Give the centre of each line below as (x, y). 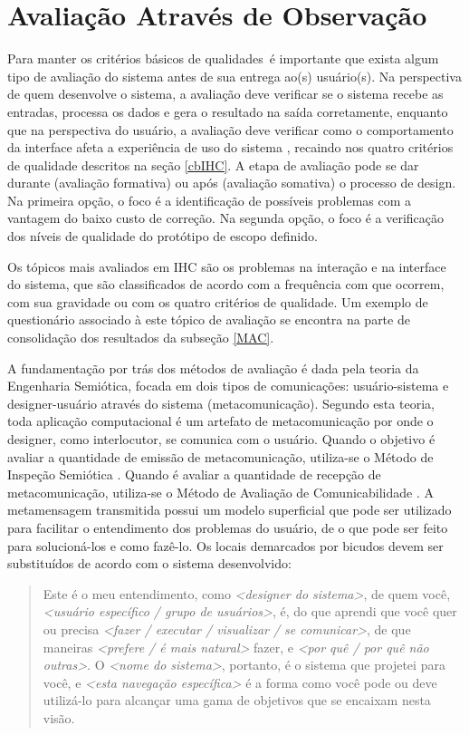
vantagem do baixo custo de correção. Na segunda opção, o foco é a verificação (226, 218)
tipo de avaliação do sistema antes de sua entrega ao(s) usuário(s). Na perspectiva (234, 76)
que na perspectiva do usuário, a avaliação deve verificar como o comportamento (230, 129)
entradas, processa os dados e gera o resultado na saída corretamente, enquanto (228, 111)
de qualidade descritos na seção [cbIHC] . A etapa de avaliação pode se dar (213, 164)
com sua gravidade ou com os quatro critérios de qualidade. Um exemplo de (218, 301)
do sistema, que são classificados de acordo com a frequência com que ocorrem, (226, 284)
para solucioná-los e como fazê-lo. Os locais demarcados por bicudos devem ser (225, 545)
